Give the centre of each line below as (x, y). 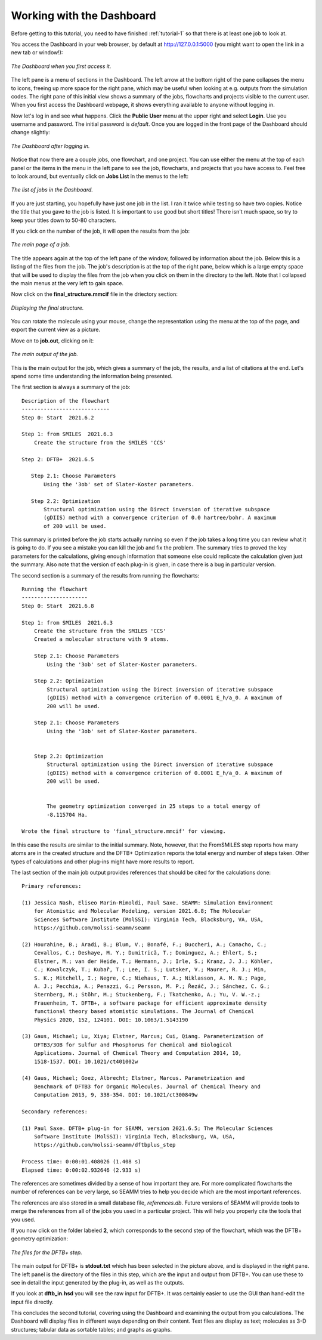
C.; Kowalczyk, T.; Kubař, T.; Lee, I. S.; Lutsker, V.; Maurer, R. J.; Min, (150, 970)
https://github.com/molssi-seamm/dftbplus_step (105, 1145)
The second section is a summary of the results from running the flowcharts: (105, 575)
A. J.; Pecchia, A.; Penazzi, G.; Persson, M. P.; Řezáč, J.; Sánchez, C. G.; (152, 987)
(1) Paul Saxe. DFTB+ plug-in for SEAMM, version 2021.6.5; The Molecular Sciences (148, 1128)
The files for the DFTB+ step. (47, 1252)
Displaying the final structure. (47, 308)
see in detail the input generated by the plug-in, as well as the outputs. (97, 1282)
